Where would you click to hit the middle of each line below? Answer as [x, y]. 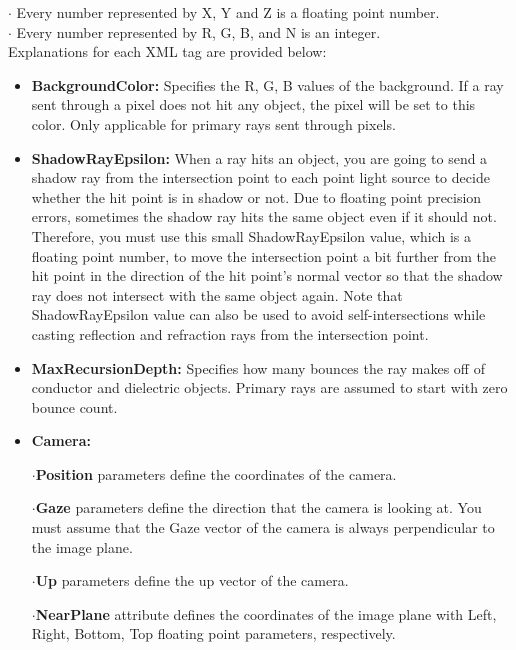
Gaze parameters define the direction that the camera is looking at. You [258, 507]
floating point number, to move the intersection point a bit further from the [264, 255]
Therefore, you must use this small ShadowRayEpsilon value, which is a [251, 235]
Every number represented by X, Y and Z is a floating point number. [228, 12]
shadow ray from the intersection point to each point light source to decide [260, 177]
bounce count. [74, 406]
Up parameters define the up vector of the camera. [192, 580]
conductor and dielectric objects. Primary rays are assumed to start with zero [269, 387]
